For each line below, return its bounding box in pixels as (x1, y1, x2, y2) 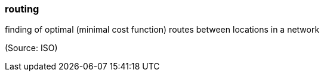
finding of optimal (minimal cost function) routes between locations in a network (5, 24, 320, 35)
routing (5, 3, 39, 15)
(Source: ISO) (5, 43, 58, 53)
